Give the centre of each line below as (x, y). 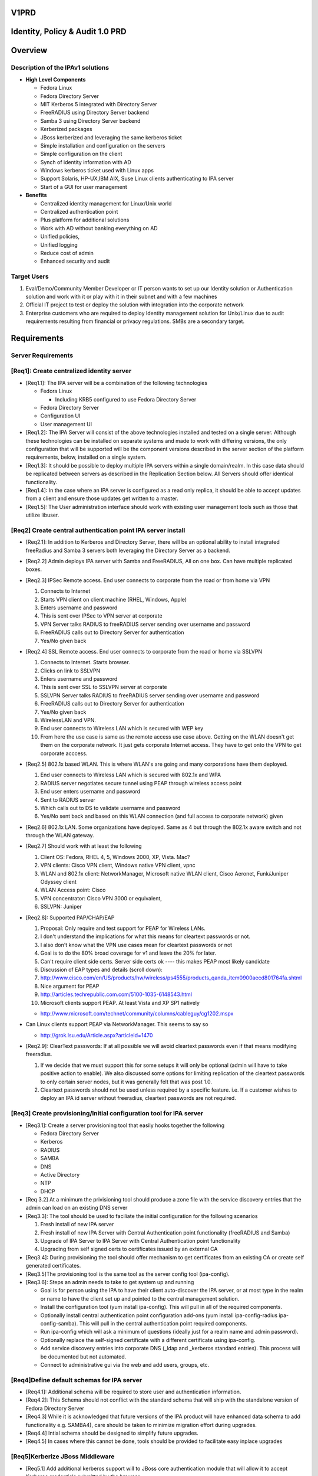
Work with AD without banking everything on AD (99, 228)
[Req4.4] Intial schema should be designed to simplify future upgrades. (112, 1433)
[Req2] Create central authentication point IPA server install (98, 530)
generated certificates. (53, 1266)
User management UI (66, 424)
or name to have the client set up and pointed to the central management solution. (140, 1298)
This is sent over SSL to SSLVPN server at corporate (104, 687)
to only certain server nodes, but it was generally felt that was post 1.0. (126, 1082)
